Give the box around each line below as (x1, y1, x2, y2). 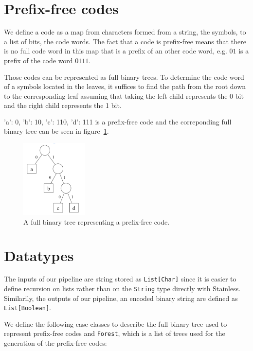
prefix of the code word (4, 55, 73, 65)
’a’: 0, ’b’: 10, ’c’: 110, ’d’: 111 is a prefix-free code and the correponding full (4, 116, 232, 126)
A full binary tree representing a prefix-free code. (23, 217, 170, 227)
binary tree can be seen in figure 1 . (4, 126, 109, 136)
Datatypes (4, 246, 74, 265)
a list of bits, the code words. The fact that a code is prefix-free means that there (4, 36, 246, 46)
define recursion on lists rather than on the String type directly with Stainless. (4, 283, 241, 293)
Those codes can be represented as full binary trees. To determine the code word (4, 71, 244, 82)
